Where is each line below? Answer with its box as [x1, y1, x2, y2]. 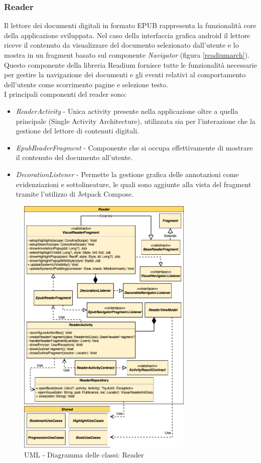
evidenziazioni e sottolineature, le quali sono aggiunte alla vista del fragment [16, 179, 251, 189]
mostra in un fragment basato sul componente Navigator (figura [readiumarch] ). [4, 50, 250, 60]
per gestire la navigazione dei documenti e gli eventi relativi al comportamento [4, 69, 246, 80]
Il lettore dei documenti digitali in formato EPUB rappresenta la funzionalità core [4, 20, 256, 31]
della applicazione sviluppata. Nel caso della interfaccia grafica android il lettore [4, 30, 250, 40]
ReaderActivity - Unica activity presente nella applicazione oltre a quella [16, 105, 238, 116]
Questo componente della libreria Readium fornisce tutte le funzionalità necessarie [4, 59, 257, 70]
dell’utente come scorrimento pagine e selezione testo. [4, 79, 168, 89]
